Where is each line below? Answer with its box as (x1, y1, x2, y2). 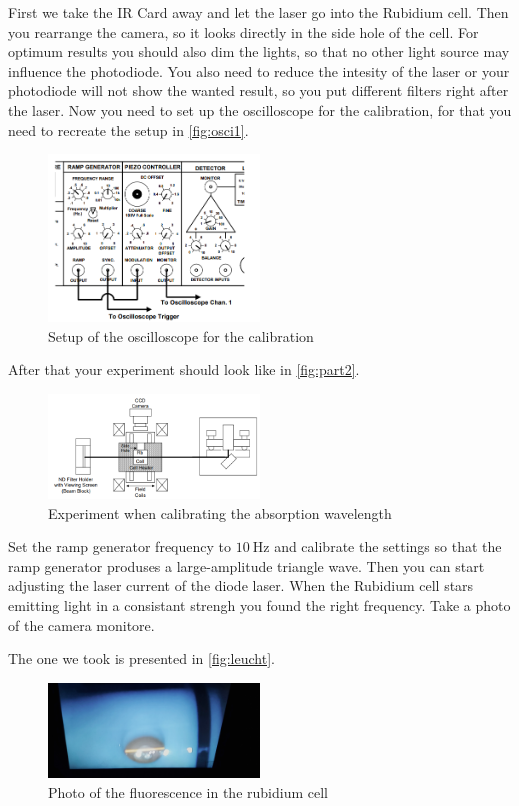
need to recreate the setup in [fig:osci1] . (8, 119, 249, 140)
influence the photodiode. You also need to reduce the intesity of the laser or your (8, 60, 510, 81)
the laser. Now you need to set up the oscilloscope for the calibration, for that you (8, 99, 512, 120)
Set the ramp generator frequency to (8, 536, 231, 557)
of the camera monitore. (8, 614, 155, 635)
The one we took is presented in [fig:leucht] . (8, 648, 275, 669)
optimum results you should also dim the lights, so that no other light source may (8, 41, 510, 62)
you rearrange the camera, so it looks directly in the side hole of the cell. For (8, 21, 479, 42)
